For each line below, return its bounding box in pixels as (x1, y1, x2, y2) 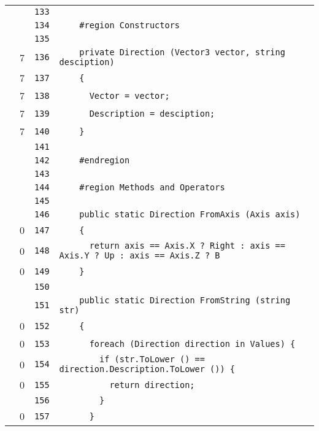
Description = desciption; (89, 108, 215, 118)
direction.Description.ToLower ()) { (59, 364, 236, 374)
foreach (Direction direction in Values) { (89, 338, 296, 349)
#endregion (79, 155, 130, 165)
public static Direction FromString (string (79, 295, 291, 305)
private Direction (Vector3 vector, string (79, 47, 285, 57)
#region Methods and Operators (79, 182, 225, 192)
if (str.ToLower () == (99, 354, 205, 364)
